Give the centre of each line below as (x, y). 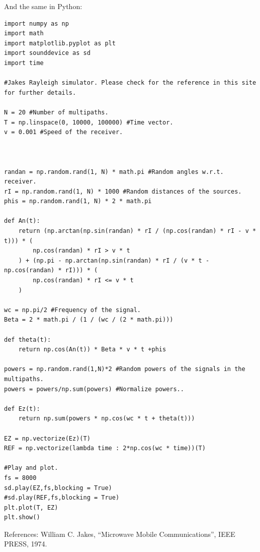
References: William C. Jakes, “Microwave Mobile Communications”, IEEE (120, 534)
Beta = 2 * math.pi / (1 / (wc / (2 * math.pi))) (89, 320)
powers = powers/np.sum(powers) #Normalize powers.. (94, 389)
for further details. (40, 93)
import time (24, 63)
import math (24, 34)
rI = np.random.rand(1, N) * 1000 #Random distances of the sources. (123, 191)
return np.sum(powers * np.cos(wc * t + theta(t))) (107, 419)
